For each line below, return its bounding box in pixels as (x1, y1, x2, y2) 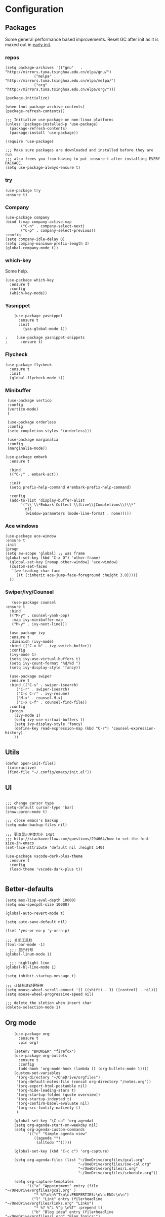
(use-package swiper (9, 674, 52, 678)
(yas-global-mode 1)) (23, 327, 68, 332)
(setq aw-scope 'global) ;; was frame (5, 551, 85, 556)
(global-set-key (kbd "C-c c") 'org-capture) (14, 1149, 110, 1153)
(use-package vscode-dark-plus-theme (5, 854, 83, 859)
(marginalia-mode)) (7, 446, 48, 451)
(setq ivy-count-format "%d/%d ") (9, 661, 81, 666)
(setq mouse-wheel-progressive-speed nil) (5, 992, 94, 997)
